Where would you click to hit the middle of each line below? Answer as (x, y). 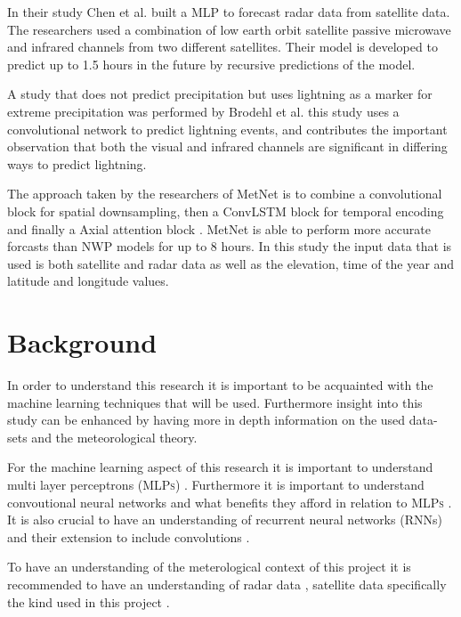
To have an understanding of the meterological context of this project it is (209, 567)
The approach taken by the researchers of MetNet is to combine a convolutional (225, 194)
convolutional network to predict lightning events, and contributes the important (227, 129)
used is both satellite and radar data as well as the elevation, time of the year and (231, 263)
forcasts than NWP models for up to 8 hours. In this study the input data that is (230, 246)
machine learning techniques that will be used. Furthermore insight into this (215, 402)
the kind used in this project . (89, 601)
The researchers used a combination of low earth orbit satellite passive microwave (229, 29)
